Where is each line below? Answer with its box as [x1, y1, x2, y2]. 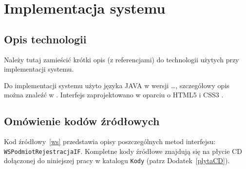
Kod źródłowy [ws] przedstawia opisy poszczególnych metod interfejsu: [4, 136, 216, 147]
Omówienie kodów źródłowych [4, 113, 160, 129]
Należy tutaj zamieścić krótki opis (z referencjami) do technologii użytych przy [4, 54, 239, 64]
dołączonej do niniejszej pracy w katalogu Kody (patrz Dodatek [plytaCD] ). [4, 155, 230, 166]
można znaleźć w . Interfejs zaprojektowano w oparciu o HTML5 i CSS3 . [4, 90, 224, 100]
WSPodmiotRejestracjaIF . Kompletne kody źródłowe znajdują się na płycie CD [4, 146, 242, 156]
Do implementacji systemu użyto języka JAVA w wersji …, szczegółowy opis [4, 80, 229, 90]
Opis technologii [4, 31, 87, 46]
